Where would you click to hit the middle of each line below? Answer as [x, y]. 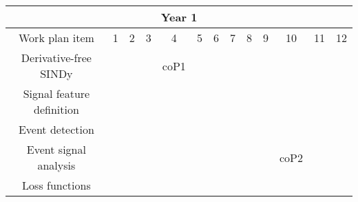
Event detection [56, 129]
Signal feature [56, 93]
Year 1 [179, 17]
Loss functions [56, 185]
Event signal [56, 149]
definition [56, 109]
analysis [56, 165]
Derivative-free [56, 58]
